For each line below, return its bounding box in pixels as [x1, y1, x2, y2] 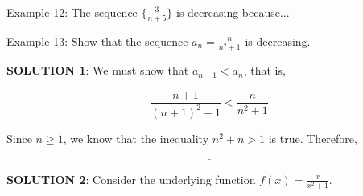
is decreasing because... [176, 3, 290, 20]
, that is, [243, 62, 286, 79]
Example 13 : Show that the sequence [6, 32, 188, 49]
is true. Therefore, [268, 129, 357, 146]
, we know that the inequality [63, 129, 209, 146]
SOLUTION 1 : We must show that [6, 62, 189, 79]
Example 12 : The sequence [6, 3, 138, 20]
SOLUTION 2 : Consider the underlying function [6, 170, 256, 187]
